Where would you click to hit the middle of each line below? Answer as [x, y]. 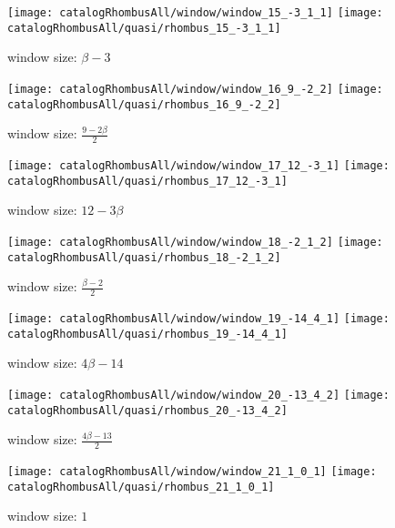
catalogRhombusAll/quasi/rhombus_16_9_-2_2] [144, 104]
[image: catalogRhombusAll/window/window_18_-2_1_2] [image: [195, 242]
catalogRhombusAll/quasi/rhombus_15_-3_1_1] [144, 28]
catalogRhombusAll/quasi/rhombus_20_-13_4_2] [147, 410]
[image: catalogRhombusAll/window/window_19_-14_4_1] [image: [198, 319]
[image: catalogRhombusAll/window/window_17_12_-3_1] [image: [198, 166]
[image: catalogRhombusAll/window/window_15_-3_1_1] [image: [195, 13]
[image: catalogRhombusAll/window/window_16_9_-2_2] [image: [195, 89]
